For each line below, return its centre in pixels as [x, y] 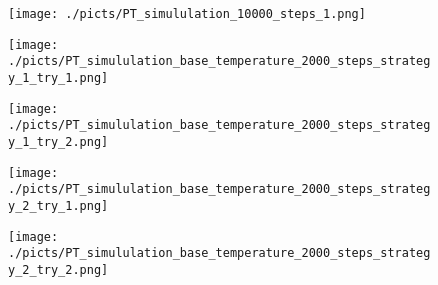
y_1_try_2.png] [58, 141]
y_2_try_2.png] [58, 269]
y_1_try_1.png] [58, 77]
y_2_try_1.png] [58, 205]
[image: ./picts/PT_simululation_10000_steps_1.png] [187, 14]
